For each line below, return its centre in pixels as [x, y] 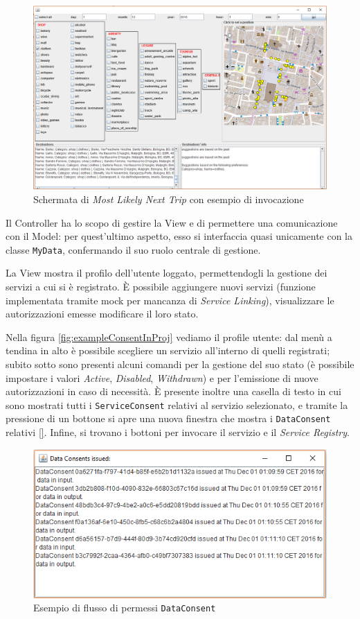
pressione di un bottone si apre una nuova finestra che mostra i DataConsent [168, 418]
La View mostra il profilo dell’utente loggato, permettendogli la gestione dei [166, 273]
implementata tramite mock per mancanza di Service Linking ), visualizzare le [170, 300]
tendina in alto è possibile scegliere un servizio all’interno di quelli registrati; [168, 350]
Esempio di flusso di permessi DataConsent [125, 608]
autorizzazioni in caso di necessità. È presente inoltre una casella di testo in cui [173, 391]
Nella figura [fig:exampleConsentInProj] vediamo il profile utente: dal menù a [169, 337]
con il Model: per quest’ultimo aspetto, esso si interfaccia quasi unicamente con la [179, 236]
